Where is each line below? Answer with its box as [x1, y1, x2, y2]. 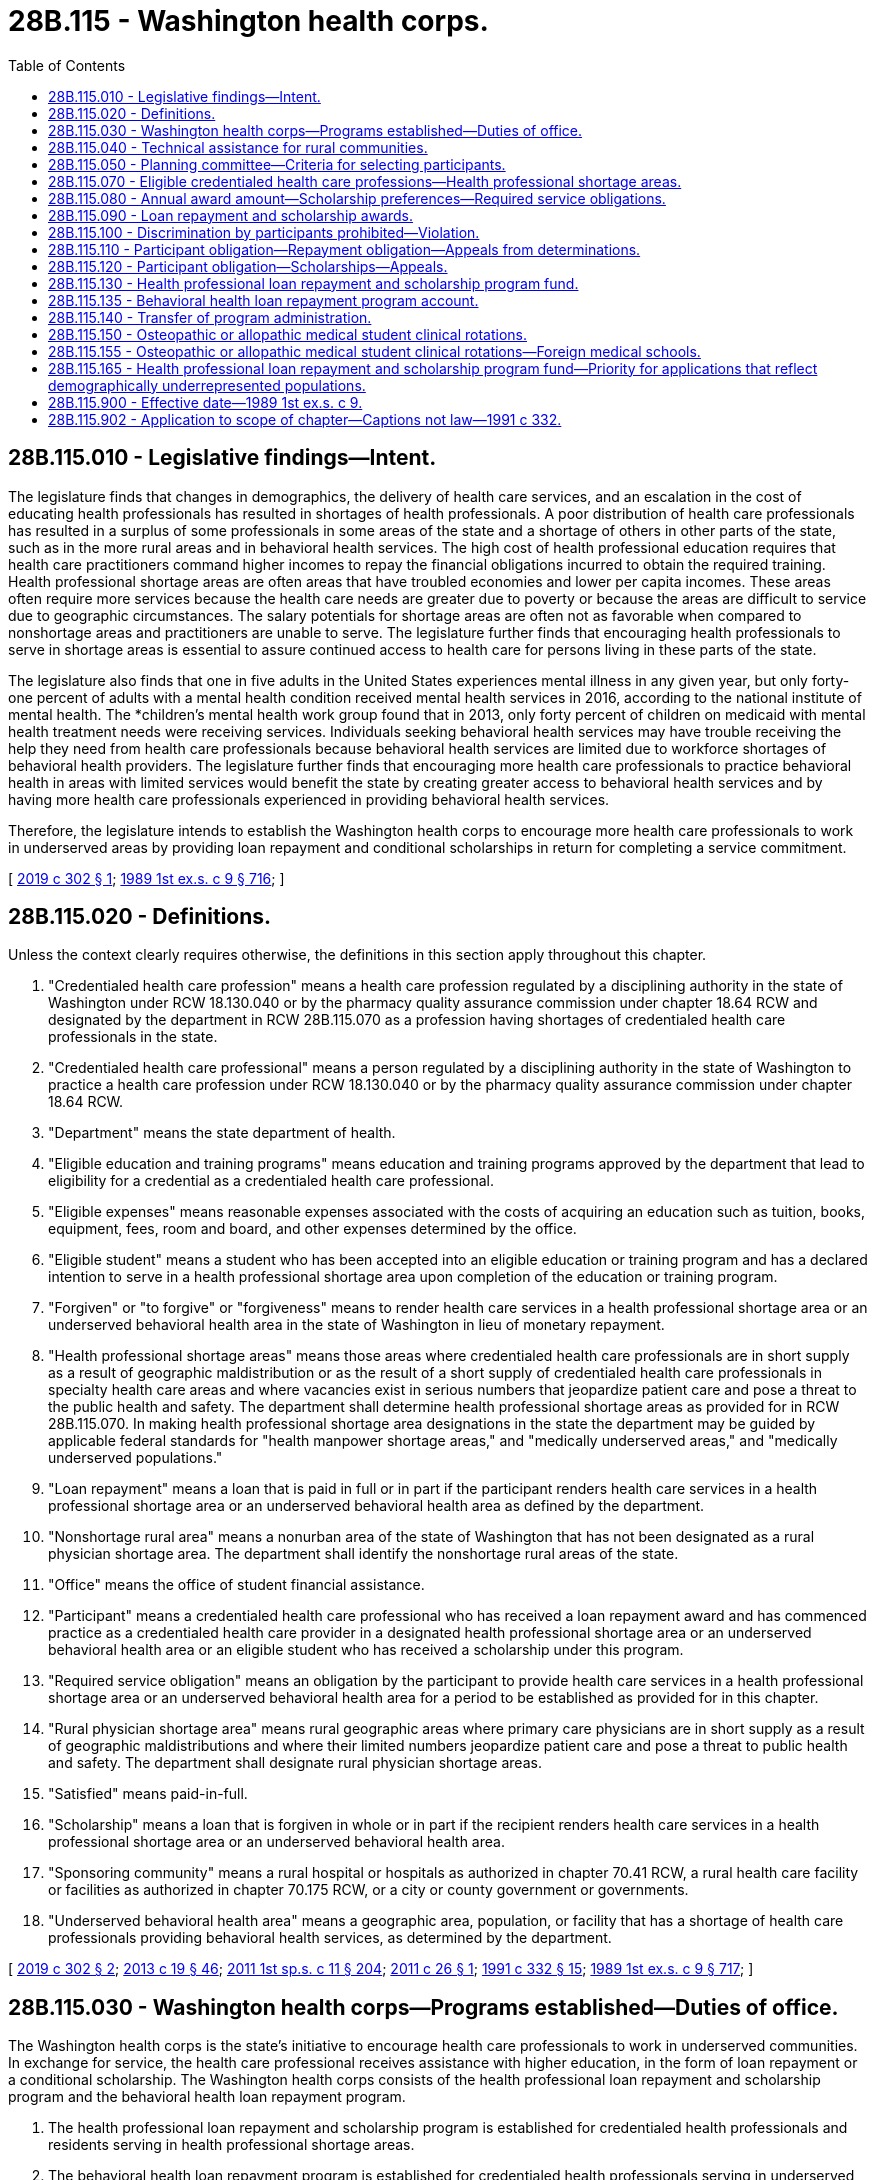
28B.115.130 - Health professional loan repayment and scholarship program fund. [48, 274, 579, 292]
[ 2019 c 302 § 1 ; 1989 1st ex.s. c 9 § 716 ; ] [8, 869, 285, 887]
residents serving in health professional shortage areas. [48, 2136, 415, 2154]
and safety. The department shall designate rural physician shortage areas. [48, 1754, 542, 1772]
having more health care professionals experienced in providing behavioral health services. [8, 790, 610, 808]
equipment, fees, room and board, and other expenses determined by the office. [48, 1220, 577, 1238]
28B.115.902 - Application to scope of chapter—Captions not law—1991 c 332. [48, 410, 562, 428]
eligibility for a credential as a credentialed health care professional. [48, 1172, 494, 1190]
